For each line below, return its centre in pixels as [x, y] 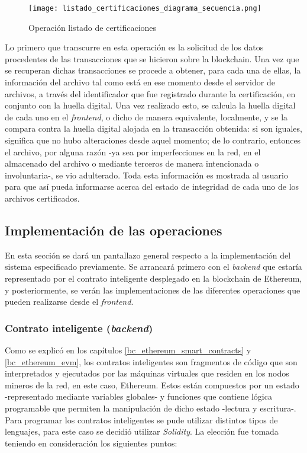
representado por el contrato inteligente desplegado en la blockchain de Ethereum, [153, 278]
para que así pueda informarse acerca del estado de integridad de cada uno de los [152, 186]
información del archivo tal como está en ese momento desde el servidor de [140, 82]
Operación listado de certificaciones [93, 27]
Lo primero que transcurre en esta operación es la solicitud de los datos [134, 47]
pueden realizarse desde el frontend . [69, 302]
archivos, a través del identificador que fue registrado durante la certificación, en [150, 93]
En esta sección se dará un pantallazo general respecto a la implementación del [148, 255]
